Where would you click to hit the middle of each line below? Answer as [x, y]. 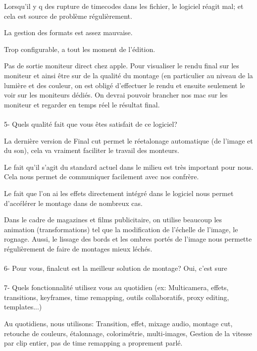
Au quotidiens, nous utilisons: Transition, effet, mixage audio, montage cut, [118, 324]
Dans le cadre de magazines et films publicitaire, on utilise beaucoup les [113, 220]
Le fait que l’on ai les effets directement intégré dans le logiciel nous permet [119, 193]
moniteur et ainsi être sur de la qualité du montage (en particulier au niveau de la [128, 75]
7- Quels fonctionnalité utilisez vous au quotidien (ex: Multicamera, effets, [116, 287]
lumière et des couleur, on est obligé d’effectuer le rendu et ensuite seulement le [125, 85]
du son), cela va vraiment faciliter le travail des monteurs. [92, 150]
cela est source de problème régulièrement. [68, 16]
